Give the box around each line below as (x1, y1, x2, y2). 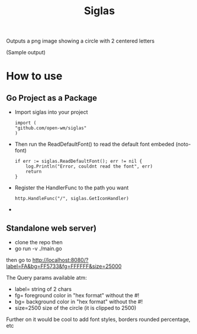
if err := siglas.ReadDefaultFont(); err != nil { (14, 158, 143, 165)
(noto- (175, 140, 191, 148)
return (25, 169, 42, 175)
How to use (6, 70, 63, 83)
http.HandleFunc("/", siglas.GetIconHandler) (14, 196, 129, 202)
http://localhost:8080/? (32, 257, 89, 263)
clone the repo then (14, 239, 63, 245)
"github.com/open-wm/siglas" (14, 125, 87, 131)
